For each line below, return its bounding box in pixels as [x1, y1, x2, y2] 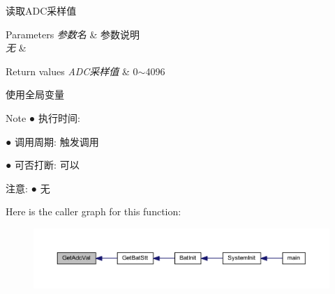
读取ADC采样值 [6, 3, 77, 17]
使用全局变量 [6, 87, 64, 102]
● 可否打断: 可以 [6, 157, 80, 172]
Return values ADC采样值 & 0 [6, 63, 138, 78]
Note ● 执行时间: [6, 110, 80, 125]
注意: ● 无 [6, 180, 50, 195]
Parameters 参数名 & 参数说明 [6, 26, 140, 41]
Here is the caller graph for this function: [6, 204, 181, 219]
